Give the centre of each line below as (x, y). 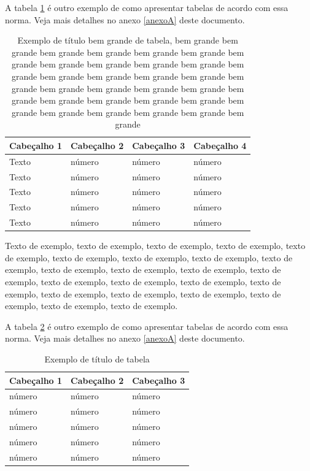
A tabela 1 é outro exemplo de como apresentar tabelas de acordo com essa (147, 7)
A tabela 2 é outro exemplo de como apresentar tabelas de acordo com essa (147, 326)
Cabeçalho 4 (220, 145)
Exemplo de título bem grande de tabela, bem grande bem (128, 40)
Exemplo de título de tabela (97, 359)
